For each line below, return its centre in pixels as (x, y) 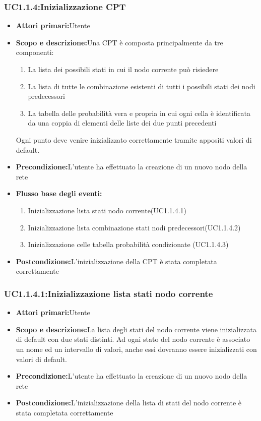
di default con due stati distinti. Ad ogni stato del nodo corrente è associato (133, 339)
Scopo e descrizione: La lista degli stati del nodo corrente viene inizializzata (136, 329)
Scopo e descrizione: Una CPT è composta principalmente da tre (119, 42)
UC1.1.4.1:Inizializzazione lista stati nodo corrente (109, 293)
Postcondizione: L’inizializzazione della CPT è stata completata (116, 261)
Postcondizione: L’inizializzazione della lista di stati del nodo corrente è (129, 403)
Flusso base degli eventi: (59, 193)
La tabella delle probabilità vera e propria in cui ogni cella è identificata (139, 113)
